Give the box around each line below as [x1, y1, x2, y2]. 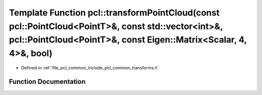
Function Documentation [9, 78, 86, 86]
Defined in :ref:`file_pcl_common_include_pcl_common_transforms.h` [21, 64, 159, 70]
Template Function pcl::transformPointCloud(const [9, 7, 220, 18]
